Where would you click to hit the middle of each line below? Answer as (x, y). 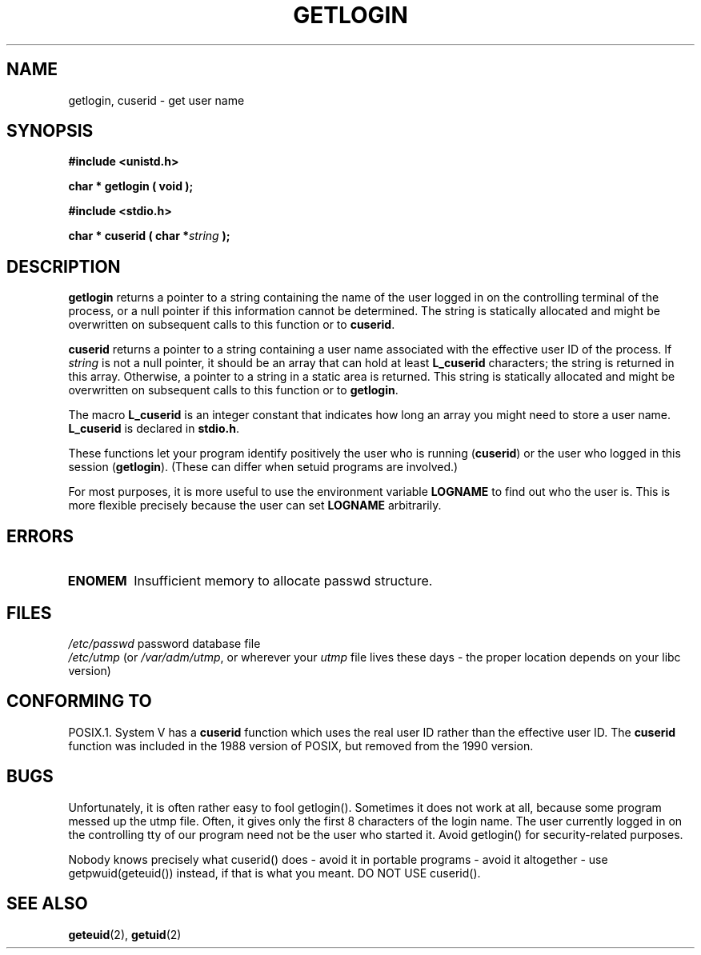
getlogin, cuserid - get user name (156, 100)
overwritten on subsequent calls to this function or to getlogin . (233, 390)
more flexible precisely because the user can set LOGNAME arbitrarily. (255, 505)
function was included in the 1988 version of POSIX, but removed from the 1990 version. (301, 745)
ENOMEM (97, 581)
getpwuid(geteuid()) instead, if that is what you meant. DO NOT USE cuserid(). (274, 873)
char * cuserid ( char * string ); (149, 236)
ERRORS (40, 536)
